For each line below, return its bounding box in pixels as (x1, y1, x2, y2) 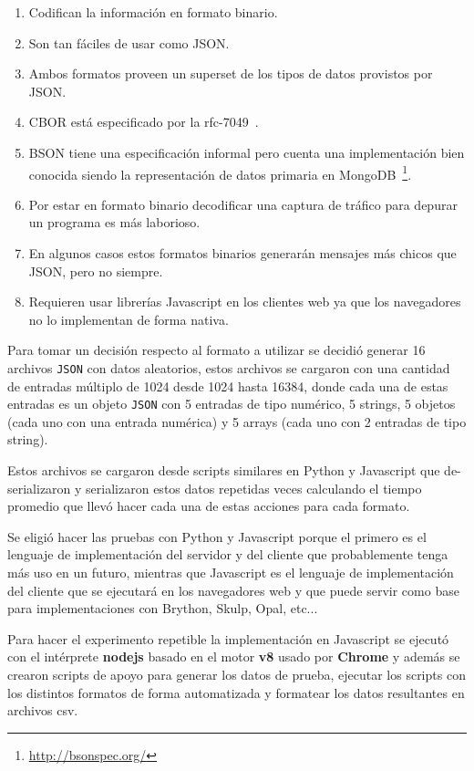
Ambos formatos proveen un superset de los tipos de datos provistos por (28, 64, 433, 83)
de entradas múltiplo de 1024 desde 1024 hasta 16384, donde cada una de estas (7, 376, 448, 395)
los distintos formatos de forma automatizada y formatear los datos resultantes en (7, 682, 465, 702)
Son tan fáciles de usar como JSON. (28, 33, 230, 52)
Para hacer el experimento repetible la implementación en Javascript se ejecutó (7, 629, 449, 648)
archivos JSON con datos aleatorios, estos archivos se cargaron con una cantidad (7, 358, 450, 377)
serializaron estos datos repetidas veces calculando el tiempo (86, 478, 422, 497)
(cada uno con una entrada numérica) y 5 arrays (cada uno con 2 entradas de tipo (7, 412, 467, 431)
